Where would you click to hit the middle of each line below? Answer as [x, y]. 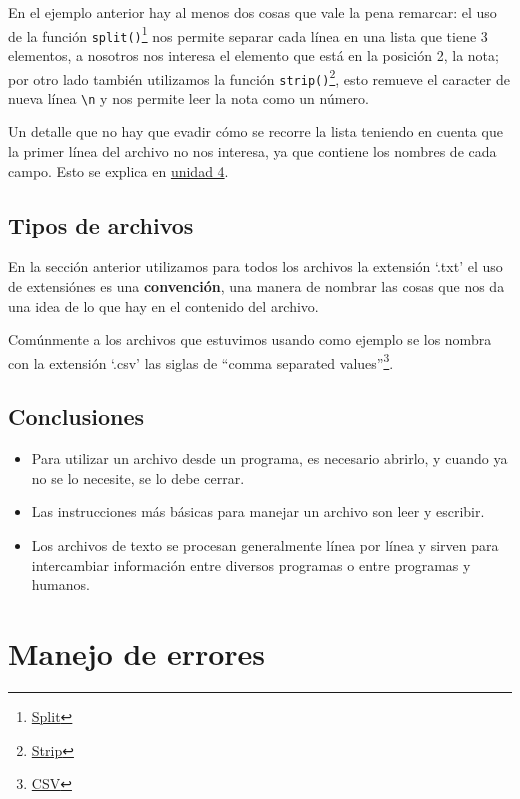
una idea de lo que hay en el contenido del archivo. [163, 305]
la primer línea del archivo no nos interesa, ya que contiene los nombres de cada [252, 151]
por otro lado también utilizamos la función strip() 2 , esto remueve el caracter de [259, 77]
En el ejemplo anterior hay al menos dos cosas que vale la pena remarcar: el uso [252, 12]
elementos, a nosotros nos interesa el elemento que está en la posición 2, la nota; [253, 54]
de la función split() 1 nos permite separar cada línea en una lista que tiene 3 [248, 34]
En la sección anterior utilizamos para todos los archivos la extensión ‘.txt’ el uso [255, 266]
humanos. [60, 584]
